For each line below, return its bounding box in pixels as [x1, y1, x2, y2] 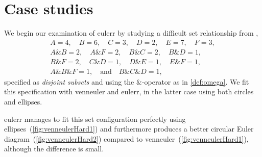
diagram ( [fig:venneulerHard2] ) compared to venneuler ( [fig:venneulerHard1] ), [4, 133, 249, 144]
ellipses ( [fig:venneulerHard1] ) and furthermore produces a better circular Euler [4, 123, 254, 134]
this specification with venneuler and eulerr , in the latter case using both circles [4, 86, 254, 97]
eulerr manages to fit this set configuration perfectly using [4, 113, 186, 124]
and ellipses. [4, 96, 42, 107]
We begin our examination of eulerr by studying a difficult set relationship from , [4, 28, 258, 38]
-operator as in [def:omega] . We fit [141, 76, 249, 87]
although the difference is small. [4, 143, 104, 154]
